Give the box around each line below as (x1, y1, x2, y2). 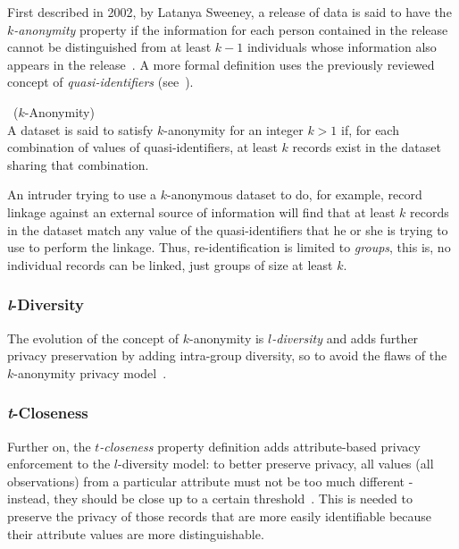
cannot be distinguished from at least (7, 38, 212, 56)
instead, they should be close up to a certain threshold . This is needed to (7, 489, 413, 508)
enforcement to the (7, 454, 111, 473)
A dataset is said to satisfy (7, 120, 154, 139)
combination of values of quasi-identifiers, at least (7, 138, 278, 156)
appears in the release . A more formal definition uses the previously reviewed (7, 55, 435, 73)
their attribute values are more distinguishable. (7, 524, 264, 543)
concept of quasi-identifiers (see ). (7, 72, 194, 91)
